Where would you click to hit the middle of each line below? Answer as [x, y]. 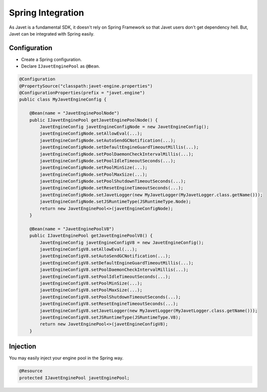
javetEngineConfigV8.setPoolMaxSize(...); [91, 290]
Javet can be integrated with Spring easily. [52, 34]
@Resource [31, 371]
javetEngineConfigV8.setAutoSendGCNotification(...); [105, 256]
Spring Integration [47, 13]
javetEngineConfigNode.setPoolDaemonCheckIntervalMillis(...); [117, 154]
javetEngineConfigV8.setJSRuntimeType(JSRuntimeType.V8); [110, 317]
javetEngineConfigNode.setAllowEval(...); [91, 134]
